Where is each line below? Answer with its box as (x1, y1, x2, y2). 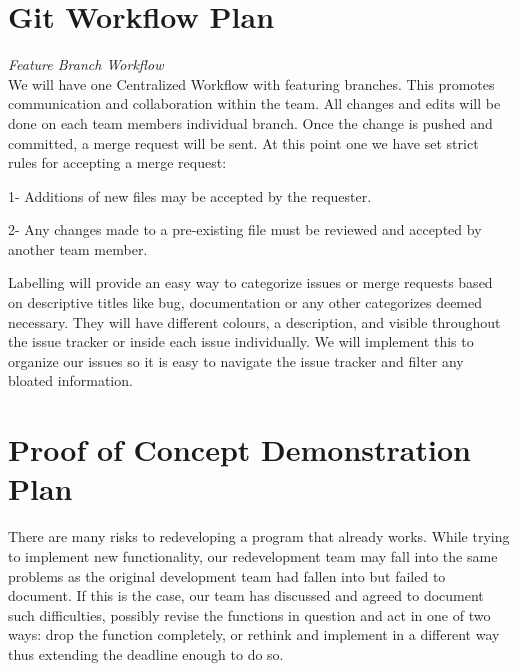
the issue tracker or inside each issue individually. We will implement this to (8, 331, 474, 352)
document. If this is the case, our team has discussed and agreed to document (8, 585, 484, 606)
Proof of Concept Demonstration (8, 429, 471, 470)
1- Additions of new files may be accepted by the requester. (8, 185, 372, 206)
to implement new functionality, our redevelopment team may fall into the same (8, 545, 498, 566)
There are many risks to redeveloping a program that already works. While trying (8, 526, 510, 547)
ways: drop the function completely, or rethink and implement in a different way (8, 624, 500, 645)
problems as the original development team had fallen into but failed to (8, 565, 446, 586)
